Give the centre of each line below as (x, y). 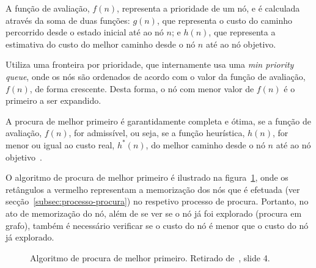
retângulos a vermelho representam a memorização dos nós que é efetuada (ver (153, 189)
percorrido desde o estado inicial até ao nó (85, 32)
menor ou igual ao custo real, (60, 144)
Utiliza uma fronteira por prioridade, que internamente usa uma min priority (150, 64)
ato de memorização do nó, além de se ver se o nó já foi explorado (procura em (154, 213)
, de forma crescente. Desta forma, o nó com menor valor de (142, 88)
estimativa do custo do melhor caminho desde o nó (101, 44)
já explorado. (30, 237)
